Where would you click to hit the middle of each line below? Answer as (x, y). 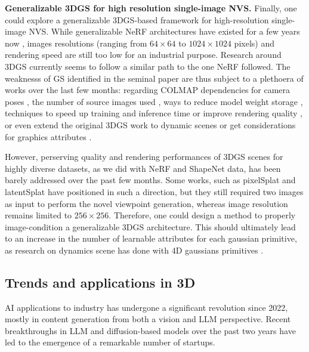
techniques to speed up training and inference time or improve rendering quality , (154, 113)
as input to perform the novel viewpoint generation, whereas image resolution (146, 203)
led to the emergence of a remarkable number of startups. (110, 342)
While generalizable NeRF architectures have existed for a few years (175, 31)
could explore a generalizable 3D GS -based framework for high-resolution (137, 19)
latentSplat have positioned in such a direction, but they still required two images (154, 191)
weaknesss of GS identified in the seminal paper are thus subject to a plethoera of (154, 78)
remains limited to (38, 215)
